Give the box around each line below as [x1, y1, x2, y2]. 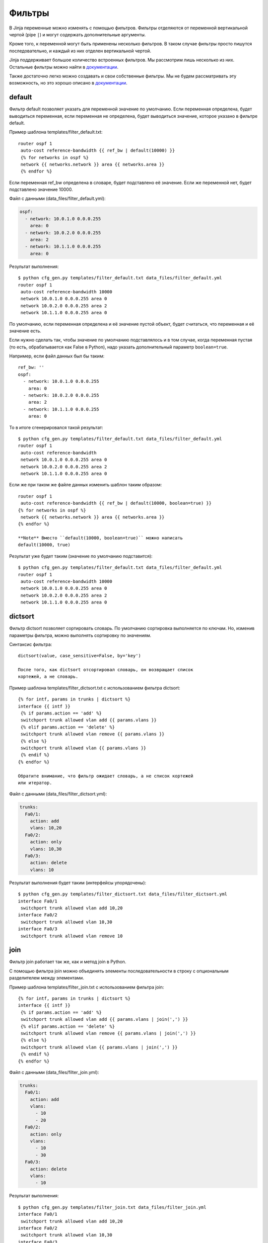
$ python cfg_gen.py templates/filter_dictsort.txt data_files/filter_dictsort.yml [18, 891, 228, 897]
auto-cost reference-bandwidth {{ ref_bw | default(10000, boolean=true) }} [20, 500, 212, 506]
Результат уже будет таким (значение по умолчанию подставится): [9, 553, 153, 559]
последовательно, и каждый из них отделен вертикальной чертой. [9, 48, 151, 54]
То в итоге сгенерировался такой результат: [9, 424, 104, 430]
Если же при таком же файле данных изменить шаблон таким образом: [9, 482, 162, 488]
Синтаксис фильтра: [9, 641, 52, 647]
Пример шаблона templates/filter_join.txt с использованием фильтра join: [9, 984, 164, 990]
